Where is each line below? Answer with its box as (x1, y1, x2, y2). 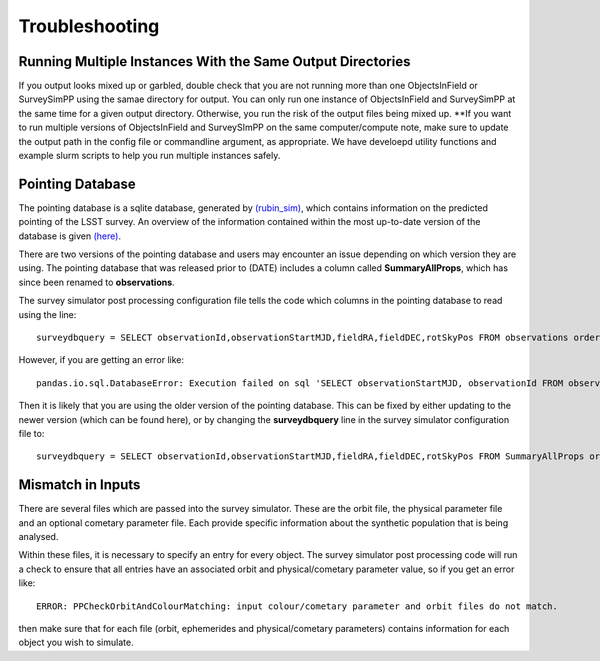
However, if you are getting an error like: (18, 354, 185, 366)
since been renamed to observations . (18, 276, 175, 288)
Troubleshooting (18, 15, 160, 37)
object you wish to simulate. (18, 636, 134, 649)
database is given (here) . (18, 230, 122, 242)
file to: (18, 428, 45, 439)
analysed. (18, 531, 59, 543)
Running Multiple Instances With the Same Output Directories (18, 53, 411, 70)
